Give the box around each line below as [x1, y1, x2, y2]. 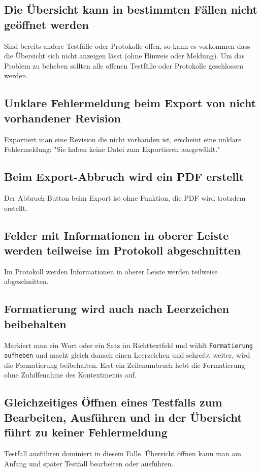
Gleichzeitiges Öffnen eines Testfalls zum [4, 394, 222, 410]
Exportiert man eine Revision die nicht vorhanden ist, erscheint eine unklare [4, 134, 242, 144]
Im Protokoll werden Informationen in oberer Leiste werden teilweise [4, 266, 218, 276]
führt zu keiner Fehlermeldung [4, 424, 168, 440]
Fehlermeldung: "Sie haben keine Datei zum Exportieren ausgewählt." [4, 144, 220, 154]
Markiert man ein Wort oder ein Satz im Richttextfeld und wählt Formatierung [4, 339, 253, 350]
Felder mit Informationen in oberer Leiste [4, 227, 229, 243]
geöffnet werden [4, 16, 89, 32]
